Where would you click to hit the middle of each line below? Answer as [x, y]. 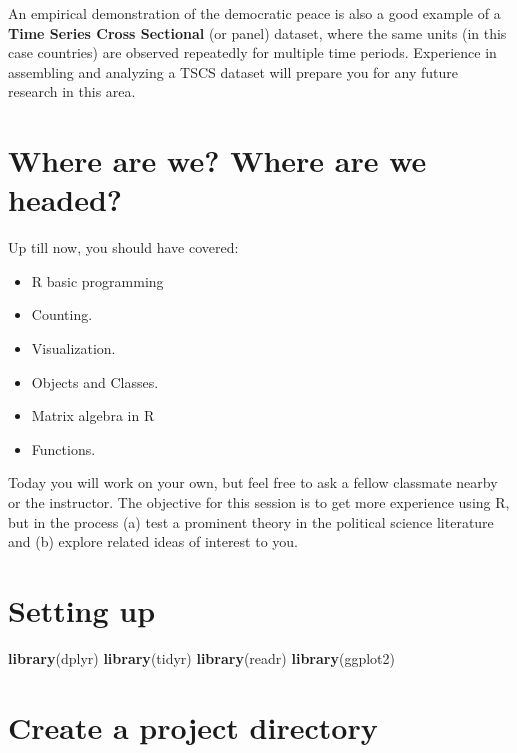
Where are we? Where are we [217, 160]
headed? [65, 199]
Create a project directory [193, 726]
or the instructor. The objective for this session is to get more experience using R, [259, 502]
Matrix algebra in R [93, 415]
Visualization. [73, 348]
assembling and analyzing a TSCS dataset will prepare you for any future [233, 71]
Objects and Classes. [95, 381]
